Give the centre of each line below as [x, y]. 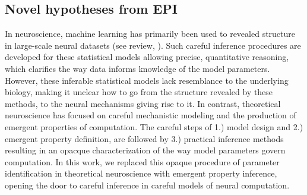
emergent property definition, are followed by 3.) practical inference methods [144, 138]
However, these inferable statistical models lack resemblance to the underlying [147, 80]
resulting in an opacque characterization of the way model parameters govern [145, 150]
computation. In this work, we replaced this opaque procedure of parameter [142, 161]
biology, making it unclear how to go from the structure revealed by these [139, 92]
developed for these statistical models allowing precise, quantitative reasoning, [147, 57]
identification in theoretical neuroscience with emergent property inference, [141, 173]
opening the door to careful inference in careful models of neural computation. [147, 185]
